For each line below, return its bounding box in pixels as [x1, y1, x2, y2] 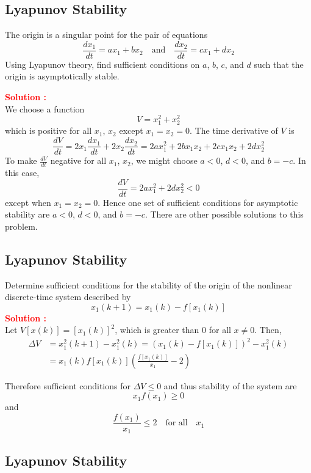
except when [5, 196, 51, 208]
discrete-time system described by [5, 290, 131, 303]
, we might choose [130, 154, 198, 167]
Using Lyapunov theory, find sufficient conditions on [5, 57, 200, 70]
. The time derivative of [190, 124, 278, 137]
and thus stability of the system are [163, 379, 297, 392]
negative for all [50, 154, 107, 167]
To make [5, 154, 37, 167]
